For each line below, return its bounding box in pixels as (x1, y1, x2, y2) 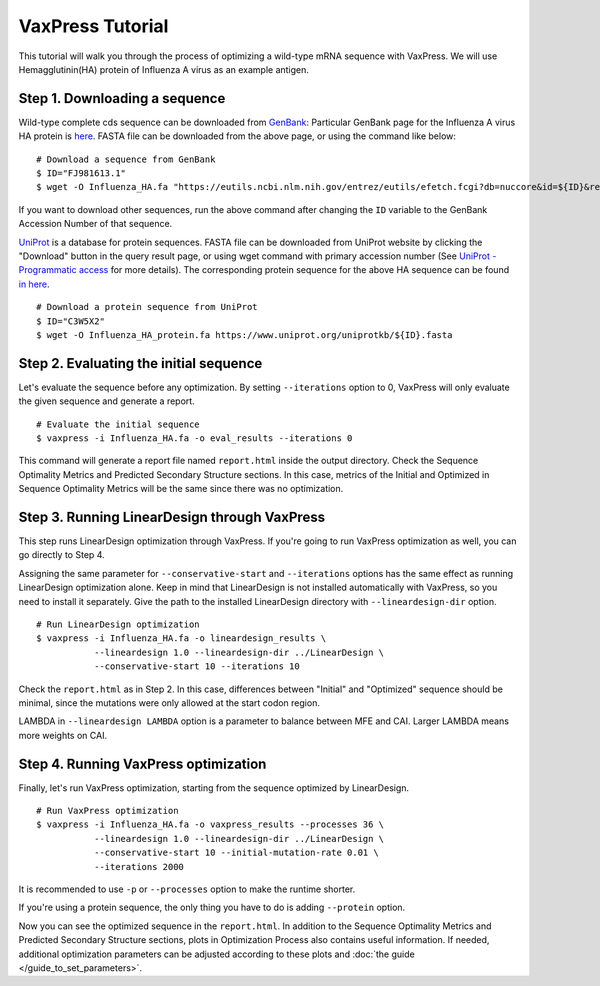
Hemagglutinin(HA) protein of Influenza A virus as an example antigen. (18, 63, 310, 75)
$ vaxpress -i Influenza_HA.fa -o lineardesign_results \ (36, 633, 327, 644)
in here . (18, 278, 50, 290)
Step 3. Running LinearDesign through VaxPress (18, 508, 325, 525)
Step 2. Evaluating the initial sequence (18, 355, 263, 372)
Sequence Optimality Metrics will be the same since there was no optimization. (18, 483, 344, 495)
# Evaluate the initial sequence (36, 418, 200, 430)
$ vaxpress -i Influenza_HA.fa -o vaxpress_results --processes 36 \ (36, 819, 385, 830)
